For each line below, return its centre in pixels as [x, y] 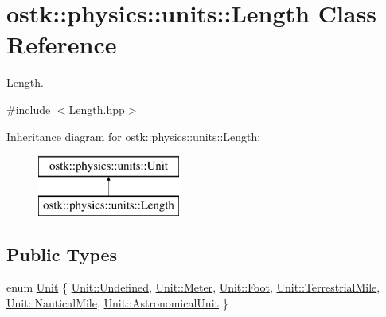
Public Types [62, 254]
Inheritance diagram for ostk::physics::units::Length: [134, 136]
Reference [62, 44]
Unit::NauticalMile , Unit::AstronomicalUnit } [117, 303]
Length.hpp [97, 109]
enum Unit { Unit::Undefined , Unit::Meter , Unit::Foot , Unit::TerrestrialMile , [193, 287]
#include [29, 109]
